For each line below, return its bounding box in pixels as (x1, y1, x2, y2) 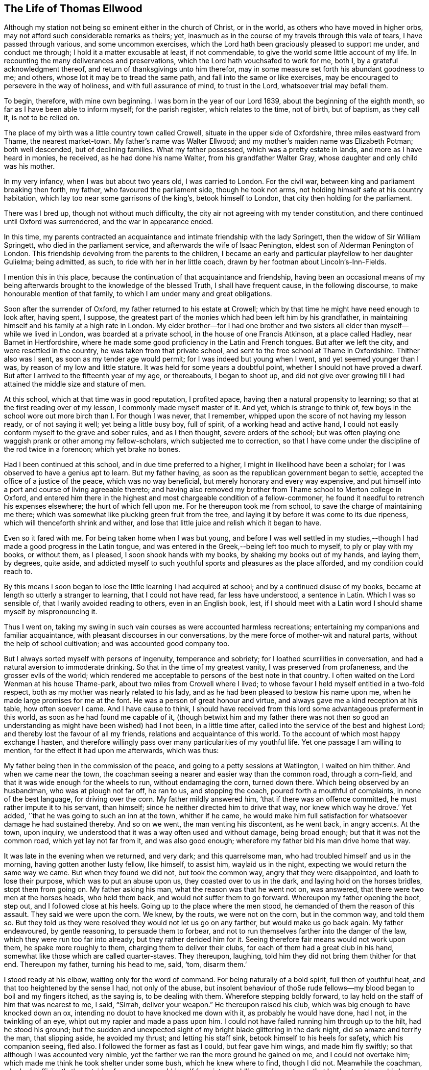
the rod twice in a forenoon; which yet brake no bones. (4, 445, 181, 454)
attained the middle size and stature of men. (4, 380, 146, 389)
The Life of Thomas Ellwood (4, 2, 143, 15)
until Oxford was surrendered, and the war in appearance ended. (4, 217, 214, 226)
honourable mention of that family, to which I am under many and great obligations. (4, 289, 272, 298)
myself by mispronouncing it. (4, 607, 97, 616)
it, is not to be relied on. (4, 113, 80, 122)
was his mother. (4, 162, 55, 171)
